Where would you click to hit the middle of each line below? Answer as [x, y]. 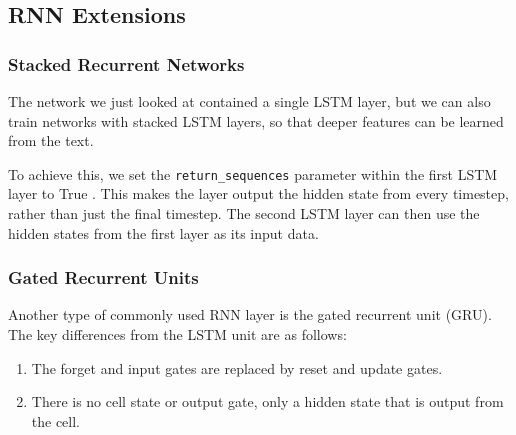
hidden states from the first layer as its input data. [163, 232]
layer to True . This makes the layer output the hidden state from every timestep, [258, 193]
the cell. [56, 420]
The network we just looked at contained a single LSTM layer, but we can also [249, 101]
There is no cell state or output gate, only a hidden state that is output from [267, 401]
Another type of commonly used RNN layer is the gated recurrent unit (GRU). [250, 314]
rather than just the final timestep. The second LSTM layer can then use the [244, 213]
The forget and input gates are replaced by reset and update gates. [237, 367]
